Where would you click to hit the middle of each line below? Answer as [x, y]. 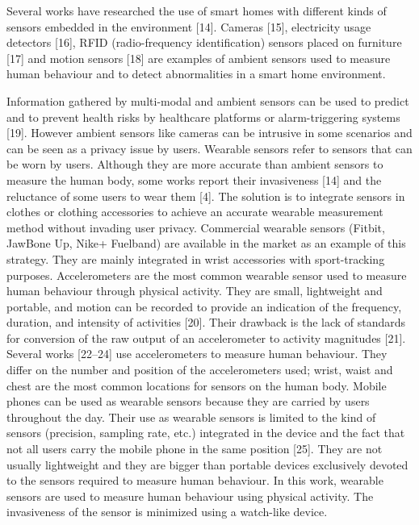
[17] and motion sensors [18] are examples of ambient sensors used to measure [199, 58]
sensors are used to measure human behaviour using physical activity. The [190, 496]
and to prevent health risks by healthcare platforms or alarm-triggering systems [203, 117]
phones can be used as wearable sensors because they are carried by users [188, 401]
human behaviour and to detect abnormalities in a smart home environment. [196, 74]
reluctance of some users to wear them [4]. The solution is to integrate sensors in [206, 196]
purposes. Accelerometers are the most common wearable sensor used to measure [207, 275]
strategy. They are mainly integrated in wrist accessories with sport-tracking [196, 258]
